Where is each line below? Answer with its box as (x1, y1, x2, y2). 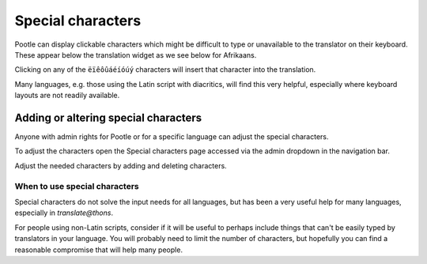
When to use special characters (14, 180, 140, 191)
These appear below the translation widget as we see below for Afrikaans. (14, 50, 257, 59)
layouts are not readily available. (14, 91, 120, 100)
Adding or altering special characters (14, 111, 202, 124)
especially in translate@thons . (14, 208, 114, 217)
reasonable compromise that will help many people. (14, 245, 183, 255)
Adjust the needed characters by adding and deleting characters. (14, 160, 227, 170)
